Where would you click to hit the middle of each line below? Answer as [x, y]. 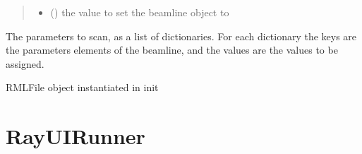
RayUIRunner [76, 136]
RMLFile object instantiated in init [82, 87]
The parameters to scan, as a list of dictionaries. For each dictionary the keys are [181, 36]
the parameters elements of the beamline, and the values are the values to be [172, 50]
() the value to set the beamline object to [140, 12]
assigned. [25, 63]
